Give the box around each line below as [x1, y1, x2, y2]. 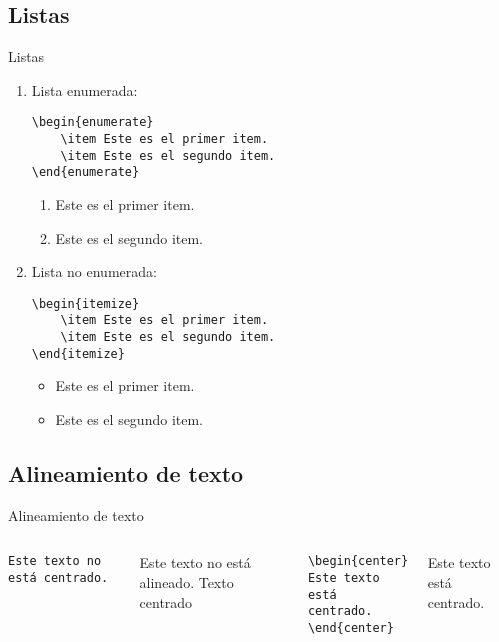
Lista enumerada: [31, 79, 138, 100]
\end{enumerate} [31, 165, 140, 180]
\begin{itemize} [31, 296, 140, 311]
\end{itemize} [31, 346, 125, 361]
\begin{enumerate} [31, 115, 154, 130]
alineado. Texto [139, 572, 234, 592]
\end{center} [307, 621, 394, 636]
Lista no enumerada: [31, 261, 157, 282]
